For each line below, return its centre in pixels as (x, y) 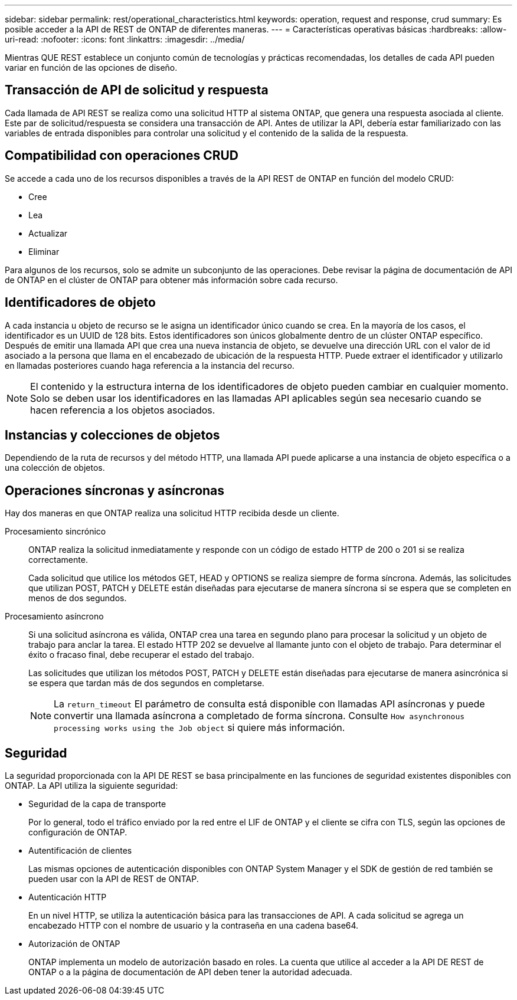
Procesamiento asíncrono (54, 617)
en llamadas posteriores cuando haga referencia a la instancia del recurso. (150, 365)
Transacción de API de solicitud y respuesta (137, 90)
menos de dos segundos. (78, 598)
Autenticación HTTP (68, 897)
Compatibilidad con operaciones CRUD (122, 156)
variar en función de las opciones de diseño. (91, 68)
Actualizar (48, 233)
